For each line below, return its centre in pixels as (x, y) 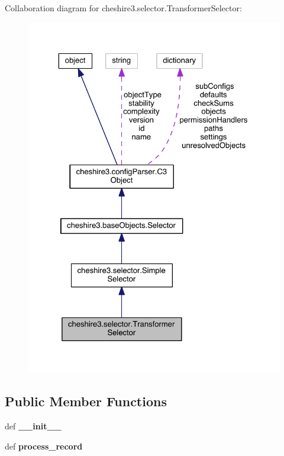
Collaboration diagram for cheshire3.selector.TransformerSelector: (123, 8)
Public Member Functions (86, 401)
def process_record (44, 446)
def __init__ (33, 426)
